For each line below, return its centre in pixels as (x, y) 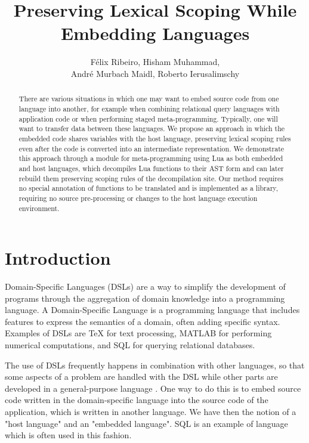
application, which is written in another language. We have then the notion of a (151, 412)
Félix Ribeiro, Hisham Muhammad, (155, 62)
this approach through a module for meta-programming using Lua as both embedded (151, 158)
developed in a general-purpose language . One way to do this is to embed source (153, 388)
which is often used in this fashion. (68, 435)
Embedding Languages (155, 33)
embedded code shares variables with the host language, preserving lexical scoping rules (155, 138)
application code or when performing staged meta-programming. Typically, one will (148, 118)
